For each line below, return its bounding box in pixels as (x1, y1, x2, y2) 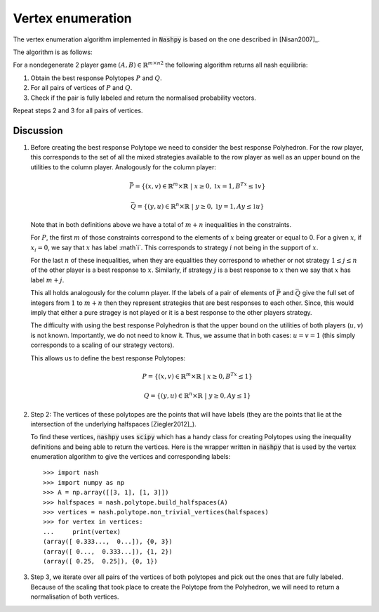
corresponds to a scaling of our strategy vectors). (30, 341, 175, 349)
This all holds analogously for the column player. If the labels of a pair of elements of (30, 289, 275, 297)
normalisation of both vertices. (30, 592, 119, 601)
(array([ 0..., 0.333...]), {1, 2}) (43, 547, 173, 555)
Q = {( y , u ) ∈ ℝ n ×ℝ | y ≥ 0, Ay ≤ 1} (143, 391, 252, 400)
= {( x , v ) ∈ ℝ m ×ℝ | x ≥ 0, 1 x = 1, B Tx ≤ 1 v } (134, 181, 266, 190)
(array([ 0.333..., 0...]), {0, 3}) (43, 538, 173, 546)
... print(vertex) (43, 528, 121, 535)
